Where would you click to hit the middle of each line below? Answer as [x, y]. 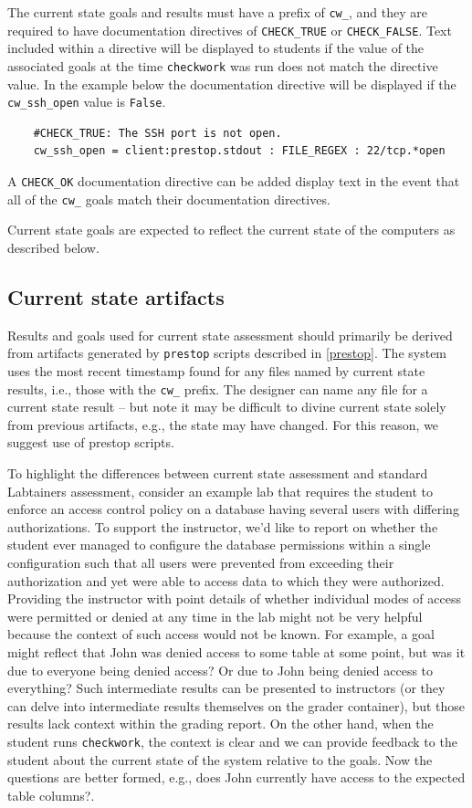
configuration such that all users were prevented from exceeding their [201, 562]
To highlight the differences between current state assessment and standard [218, 472]
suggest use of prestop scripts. [91, 442]
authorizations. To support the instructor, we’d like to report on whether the [223, 526]
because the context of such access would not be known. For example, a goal [221, 634]
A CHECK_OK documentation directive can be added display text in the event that [234, 181]
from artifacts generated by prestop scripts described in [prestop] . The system [227, 353]
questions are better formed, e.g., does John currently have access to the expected [236, 777]
